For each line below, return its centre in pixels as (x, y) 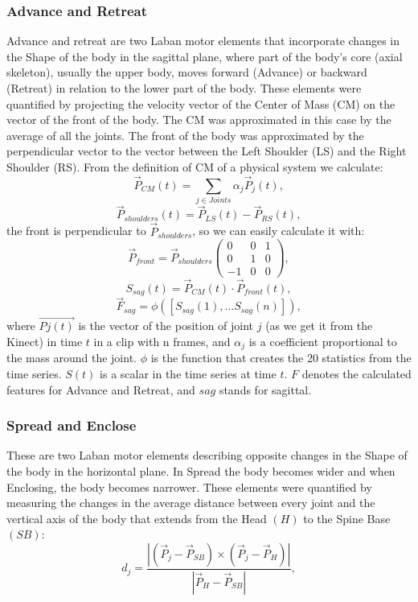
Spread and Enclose (72, 425)
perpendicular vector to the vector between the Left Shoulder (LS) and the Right (207, 151)
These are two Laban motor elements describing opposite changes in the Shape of (207, 455)
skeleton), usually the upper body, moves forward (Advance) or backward (187, 72)
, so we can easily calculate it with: (279, 231)
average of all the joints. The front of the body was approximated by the (185, 135)
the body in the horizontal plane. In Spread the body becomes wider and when (201, 471)
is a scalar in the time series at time (188, 374)
